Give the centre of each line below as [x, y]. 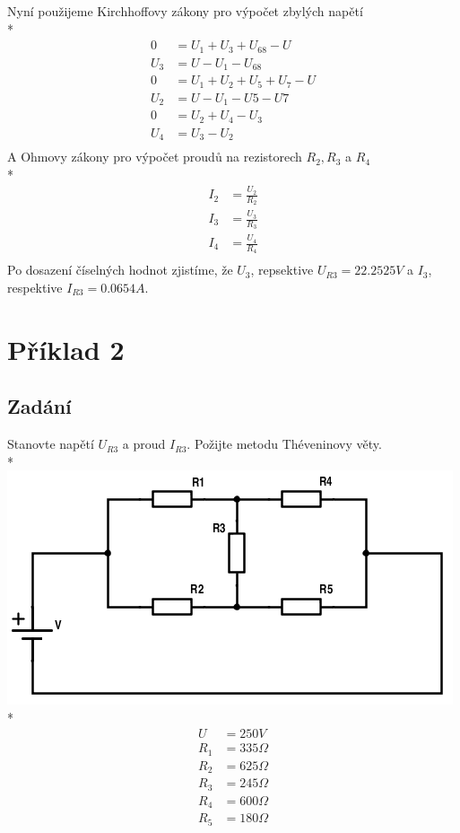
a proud [144, 444]
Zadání [39, 406]
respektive [35, 287]
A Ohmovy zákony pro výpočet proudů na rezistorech [155, 157]
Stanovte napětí [51, 444]
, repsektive [282, 270]
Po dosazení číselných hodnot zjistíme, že [120, 270]
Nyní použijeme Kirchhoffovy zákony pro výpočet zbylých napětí [185, 11]
